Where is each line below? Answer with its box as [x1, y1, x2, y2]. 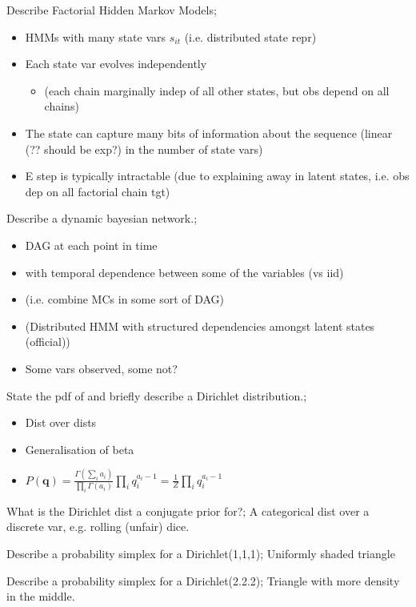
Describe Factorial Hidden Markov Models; [6, 2, 217, 18]
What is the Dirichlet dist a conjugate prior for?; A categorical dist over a [6, 502, 370, 519]
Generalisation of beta [25, 440, 134, 457]
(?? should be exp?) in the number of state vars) [25, 140, 263, 157]
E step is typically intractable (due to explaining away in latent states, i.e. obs [25, 167, 410, 184]
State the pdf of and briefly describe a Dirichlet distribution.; [6, 387, 307, 404]
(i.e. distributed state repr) [184, 28, 317, 45]
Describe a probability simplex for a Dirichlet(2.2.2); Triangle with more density [6, 572, 400, 589]
